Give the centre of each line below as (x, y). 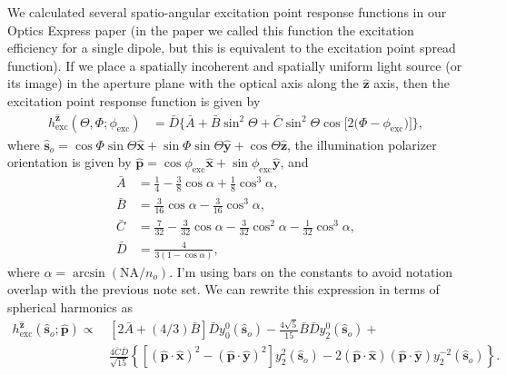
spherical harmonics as (70, 307)
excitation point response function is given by (134, 100)
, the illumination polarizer (362, 144)
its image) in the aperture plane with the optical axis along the (183, 83)
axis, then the (412, 83)
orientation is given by (69, 162)
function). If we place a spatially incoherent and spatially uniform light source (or (235, 65)
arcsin (89, 273)
